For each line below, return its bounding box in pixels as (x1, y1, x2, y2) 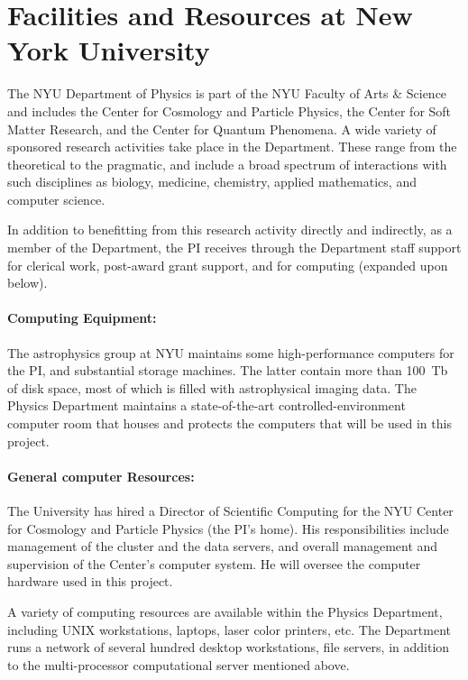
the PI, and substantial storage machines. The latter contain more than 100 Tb (7, 361, 448, 380)
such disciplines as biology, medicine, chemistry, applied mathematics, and (7, 172, 417, 191)
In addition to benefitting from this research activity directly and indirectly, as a (7, 220, 453, 239)
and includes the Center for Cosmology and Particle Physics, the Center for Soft (7, 101, 452, 120)
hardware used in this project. (7, 572, 173, 591)
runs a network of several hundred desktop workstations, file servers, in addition (7, 638, 450, 657)
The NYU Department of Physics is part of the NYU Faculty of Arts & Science (7, 84, 447, 103)
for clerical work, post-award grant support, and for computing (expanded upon (7, 255, 448, 274)
